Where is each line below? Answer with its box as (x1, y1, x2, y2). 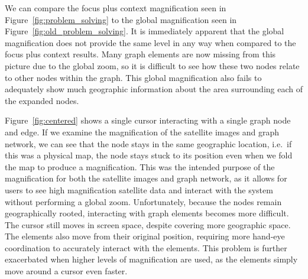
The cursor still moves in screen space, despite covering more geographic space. (5, 218, 291, 231)
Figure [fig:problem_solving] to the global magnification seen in (5, 13, 237, 25)
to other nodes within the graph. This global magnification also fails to (5, 71, 262, 83)
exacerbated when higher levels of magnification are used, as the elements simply (5, 253, 298, 265)
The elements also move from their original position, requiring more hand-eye (5, 230, 285, 242)
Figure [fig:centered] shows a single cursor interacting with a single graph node (5, 114, 291, 126)
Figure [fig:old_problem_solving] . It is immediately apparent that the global (5, 25, 284, 37)
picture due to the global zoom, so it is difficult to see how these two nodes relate (5, 59, 300, 72)
